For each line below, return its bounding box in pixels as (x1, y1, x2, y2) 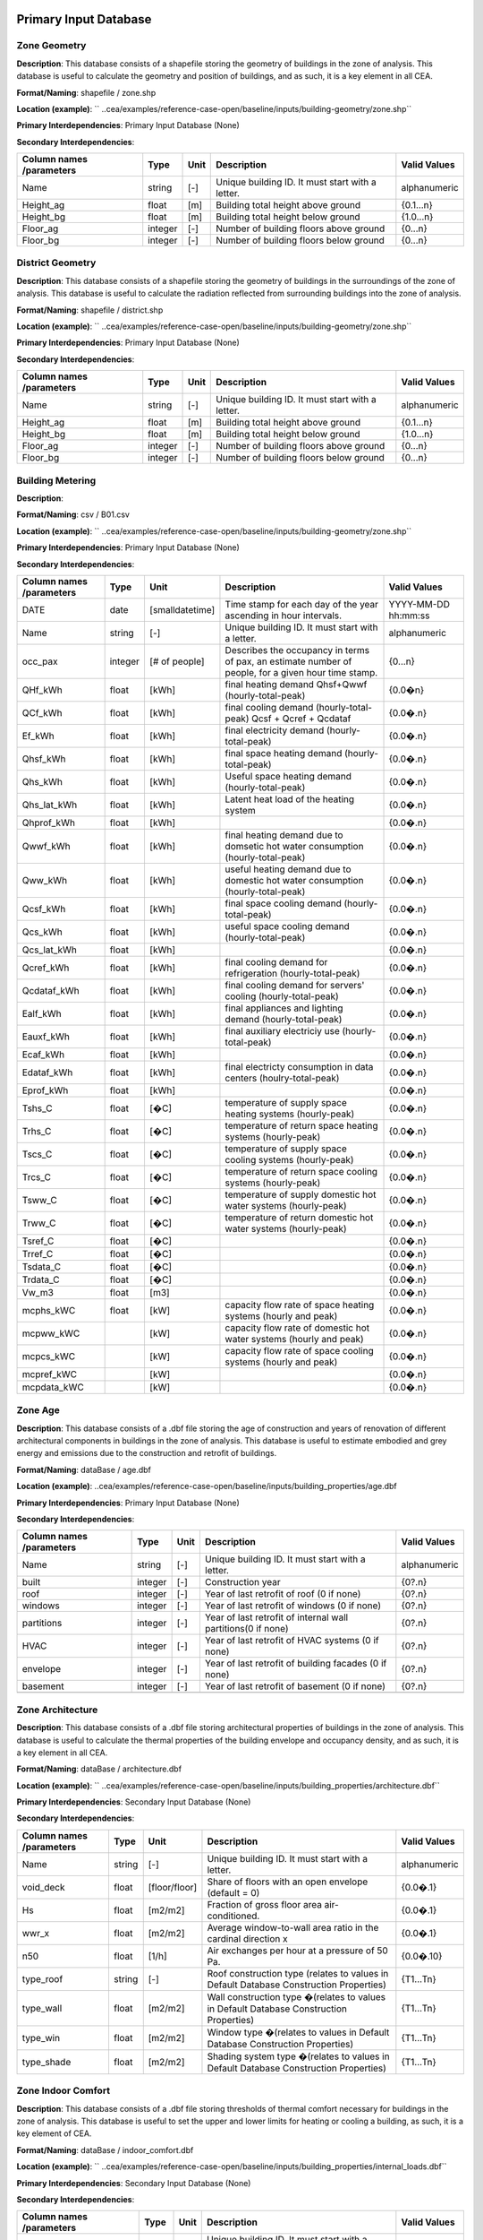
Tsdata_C (21, 1260, 62, 1272)
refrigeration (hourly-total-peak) (225, 967, 360, 979)
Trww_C (21, 1217, 56, 1229)
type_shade (21, 2055, 72, 2068)
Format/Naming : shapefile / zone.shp (16, 87, 157, 98)
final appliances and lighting (225, 1002, 343, 1014)
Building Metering (16, 474, 97, 487)
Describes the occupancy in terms (225, 643, 370, 656)
